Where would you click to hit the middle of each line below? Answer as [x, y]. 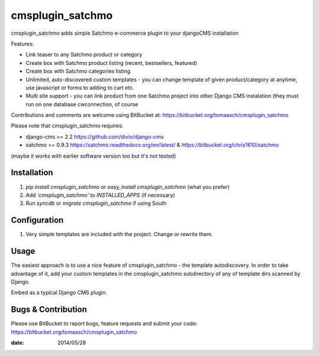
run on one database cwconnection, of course [82, 104]
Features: [22, 44]
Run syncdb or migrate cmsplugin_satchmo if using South [96, 203]
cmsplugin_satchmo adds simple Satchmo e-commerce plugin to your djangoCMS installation [125, 33]
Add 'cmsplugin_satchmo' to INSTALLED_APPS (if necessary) [100, 195]
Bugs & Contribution [49, 310]
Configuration [37, 221]
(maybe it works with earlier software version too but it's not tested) [94, 156]
